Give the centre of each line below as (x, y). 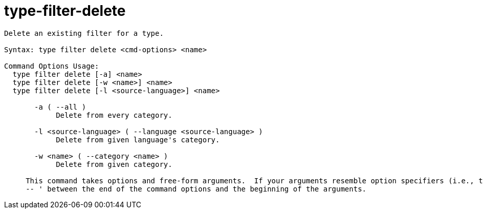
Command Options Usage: (52, 66)
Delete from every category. (114, 115)
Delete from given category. (114, 164)
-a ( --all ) (60, 107)
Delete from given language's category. (138, 140)
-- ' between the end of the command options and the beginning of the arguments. (196, 189)
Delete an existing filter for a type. (84, 33)
